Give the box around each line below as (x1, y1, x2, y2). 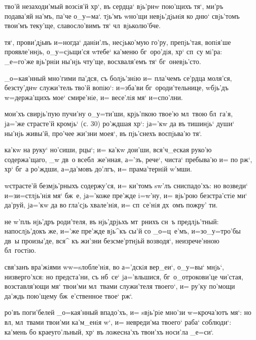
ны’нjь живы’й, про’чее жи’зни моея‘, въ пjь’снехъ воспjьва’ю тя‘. (4, 128, 202, 138)
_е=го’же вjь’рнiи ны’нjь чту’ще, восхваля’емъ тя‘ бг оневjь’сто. (4, 56, 201, 66)
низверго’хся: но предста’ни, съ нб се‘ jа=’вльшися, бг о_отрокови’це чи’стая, (4, 271, 244, 281)
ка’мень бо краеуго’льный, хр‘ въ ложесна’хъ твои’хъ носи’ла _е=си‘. (4, 326, 214, 337)
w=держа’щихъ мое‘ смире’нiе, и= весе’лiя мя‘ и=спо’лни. (4, 92, 183, 102)
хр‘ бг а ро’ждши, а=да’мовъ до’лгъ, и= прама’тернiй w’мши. (4, 164, 192, 174)
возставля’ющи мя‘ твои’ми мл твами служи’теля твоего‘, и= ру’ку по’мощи (4, 281, 235, 291)
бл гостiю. (4, 245, 37, 255)
